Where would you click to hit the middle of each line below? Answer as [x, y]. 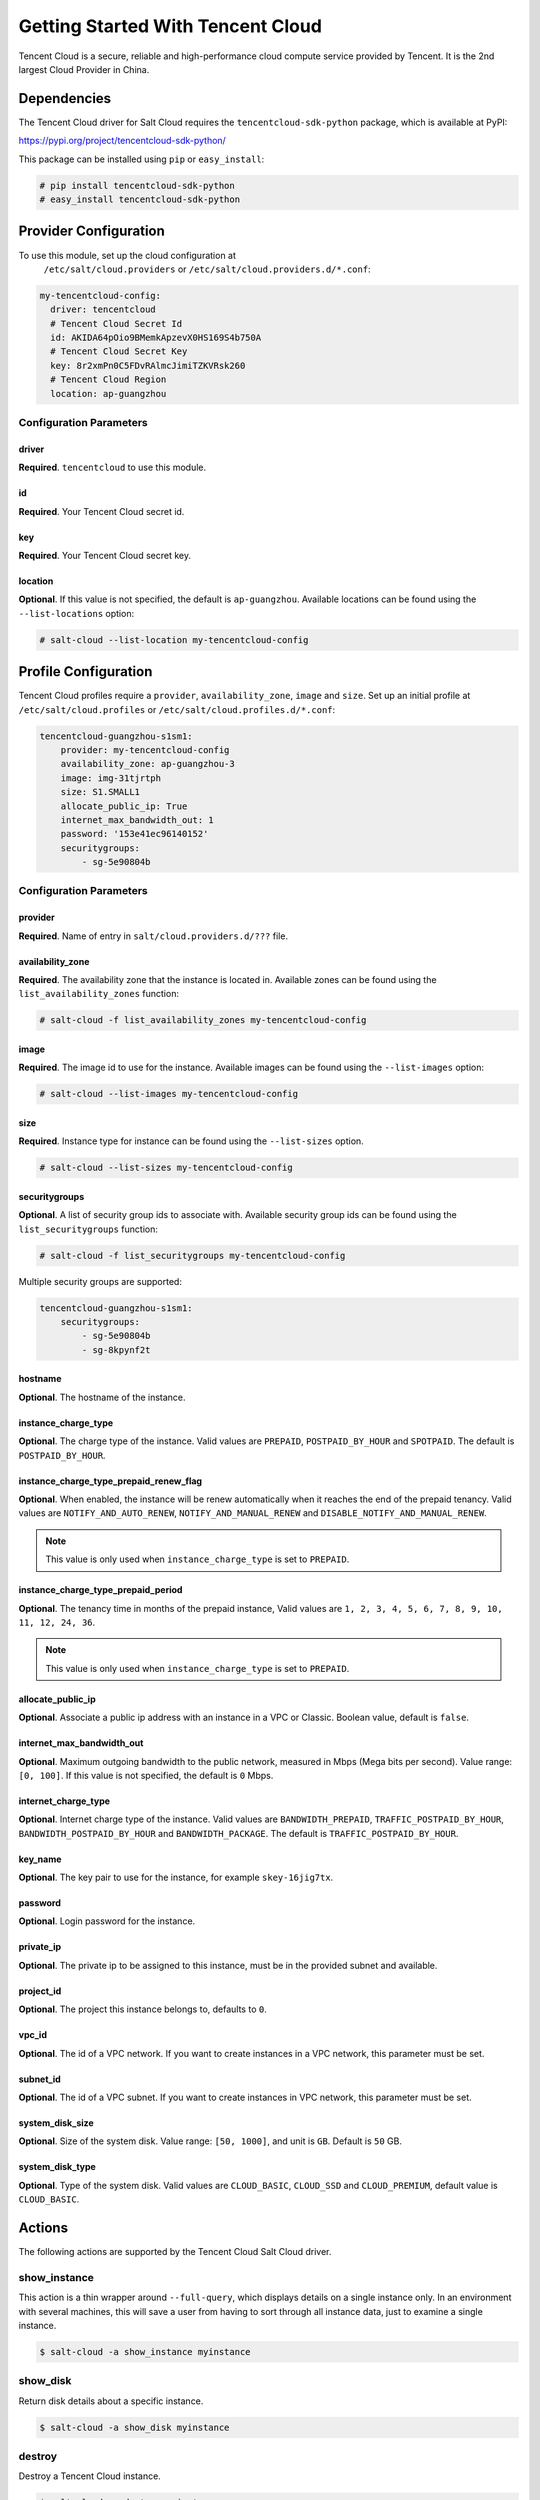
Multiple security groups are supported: [100, 1281]
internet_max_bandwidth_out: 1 [137, 819]
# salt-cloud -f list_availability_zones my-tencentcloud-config [203, 1020]
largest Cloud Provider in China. [84, 69]
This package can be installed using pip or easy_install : [141, 159]
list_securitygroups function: [88, 1229]
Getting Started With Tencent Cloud [170, 26]
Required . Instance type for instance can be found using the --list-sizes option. [191, 1141]
